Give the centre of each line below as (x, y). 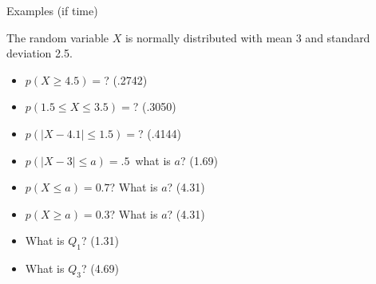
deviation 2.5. (40, 53)
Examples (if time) (52, 10)
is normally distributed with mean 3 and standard (247, 37)
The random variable (58, 37)
